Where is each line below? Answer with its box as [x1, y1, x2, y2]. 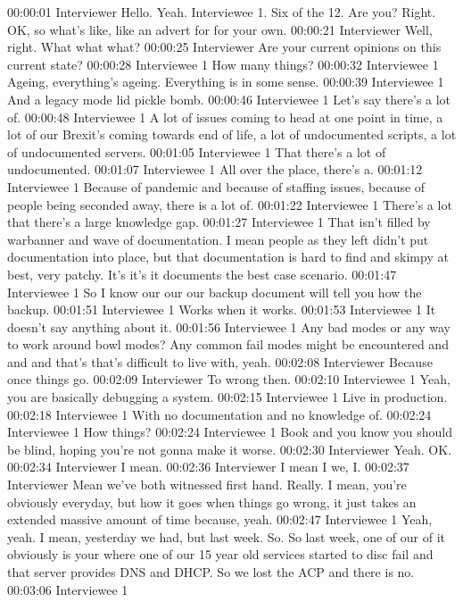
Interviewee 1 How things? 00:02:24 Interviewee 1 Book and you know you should [7, 422, 452, 441]
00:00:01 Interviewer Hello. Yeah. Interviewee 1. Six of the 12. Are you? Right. [7, 3, 436, 21]
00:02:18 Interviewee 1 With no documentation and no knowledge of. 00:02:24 [7, 405, 432, 423]
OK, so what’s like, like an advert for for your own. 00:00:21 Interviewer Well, [7, 20, 433, 38]
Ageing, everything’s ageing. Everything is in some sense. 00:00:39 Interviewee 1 [7, 72, 444, 91]
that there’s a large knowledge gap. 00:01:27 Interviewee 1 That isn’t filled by [7, 213, 431, 231]
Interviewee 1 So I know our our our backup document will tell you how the [7, 282, 422, 301]
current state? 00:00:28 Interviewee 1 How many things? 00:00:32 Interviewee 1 [7, 54, 439, 73]
